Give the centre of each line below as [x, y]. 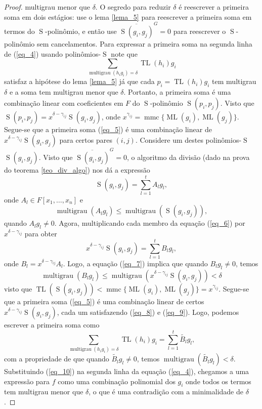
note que [124, 53]
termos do [19, 31]
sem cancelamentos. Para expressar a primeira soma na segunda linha [144, 43]
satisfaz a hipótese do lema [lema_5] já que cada [79, 81]
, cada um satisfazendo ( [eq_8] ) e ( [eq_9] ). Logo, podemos [148, 312]
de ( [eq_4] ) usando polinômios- [53, 53]
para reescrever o [200, 31]
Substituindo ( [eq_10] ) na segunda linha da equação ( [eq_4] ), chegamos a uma [127, 371]
